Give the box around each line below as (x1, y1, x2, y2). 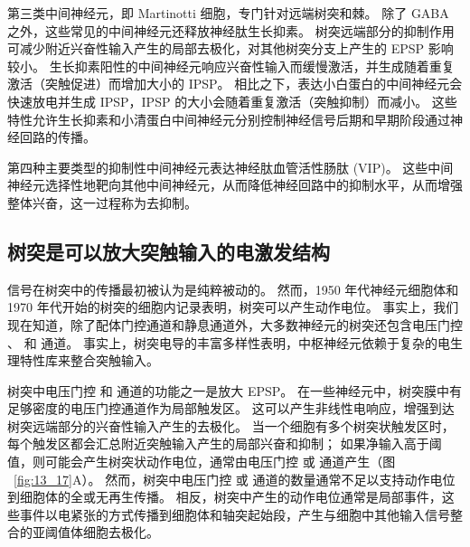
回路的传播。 (19, 127, 96, 146)
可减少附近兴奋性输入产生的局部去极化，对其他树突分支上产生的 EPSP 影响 (7, 39, 454, 58)
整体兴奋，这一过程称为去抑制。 (7, 193, 197, 212)
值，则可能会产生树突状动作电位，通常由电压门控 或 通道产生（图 (7, 452, 396, 471)
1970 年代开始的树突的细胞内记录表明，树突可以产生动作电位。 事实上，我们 (7, 297, 459, 316)
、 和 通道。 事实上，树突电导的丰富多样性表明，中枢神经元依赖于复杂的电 (7, 333, 450, 352)
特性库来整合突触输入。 (19, 351, 159, 370)
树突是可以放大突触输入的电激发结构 (7, 237, 330, 265)
